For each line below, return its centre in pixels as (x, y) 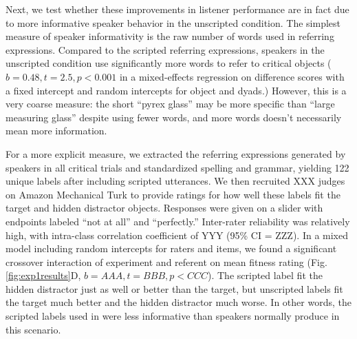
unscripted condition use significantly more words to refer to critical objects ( (169, 63)
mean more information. (56, 131)
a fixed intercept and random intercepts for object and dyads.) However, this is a (176, 90)
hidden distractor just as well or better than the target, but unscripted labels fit (174, 288)
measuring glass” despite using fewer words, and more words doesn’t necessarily (174, 117)
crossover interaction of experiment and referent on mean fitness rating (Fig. (166, 261)
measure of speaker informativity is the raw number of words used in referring (170, 36)
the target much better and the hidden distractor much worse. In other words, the (178, 302)
